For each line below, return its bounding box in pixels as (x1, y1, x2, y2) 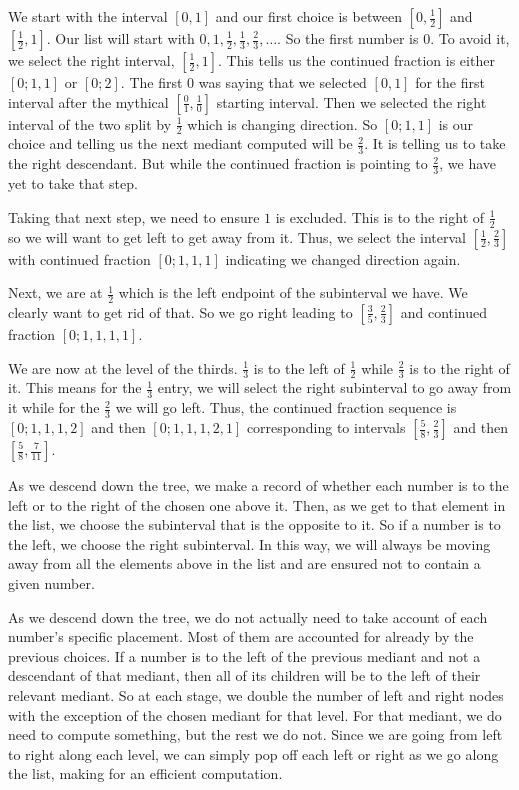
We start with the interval (8, 6, 168, 26)
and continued (400, 301, 488, 322)
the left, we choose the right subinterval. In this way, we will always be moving (8, 533, 491, 554)
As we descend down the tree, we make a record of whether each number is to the (8, 475, 509, 495)
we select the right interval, (8, 50, 175, 70)
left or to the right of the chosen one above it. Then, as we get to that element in (8, 494, 506, 515)
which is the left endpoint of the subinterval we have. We (118, 282, 468, 303)
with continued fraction (8, 248, 151, 269)
